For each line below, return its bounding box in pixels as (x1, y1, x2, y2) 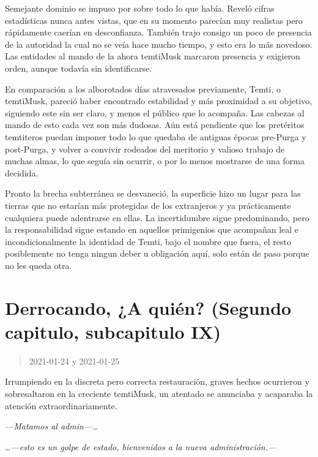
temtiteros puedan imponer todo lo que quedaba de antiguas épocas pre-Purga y (5, 130, 306, 143)
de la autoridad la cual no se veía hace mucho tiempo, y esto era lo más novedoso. (5, 37, 312, 50)
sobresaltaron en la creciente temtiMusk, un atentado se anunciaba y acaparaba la (5, 387, 313, 399)
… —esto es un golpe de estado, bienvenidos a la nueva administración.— (5, 440, 277, 453)
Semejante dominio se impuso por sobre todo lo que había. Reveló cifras (5, 2, 275, 14)
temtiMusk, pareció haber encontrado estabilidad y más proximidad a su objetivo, (5, 94, 312, 107)
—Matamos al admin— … (5, 420, 98, 432)
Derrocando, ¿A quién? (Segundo (5, 295, 292, 320)
